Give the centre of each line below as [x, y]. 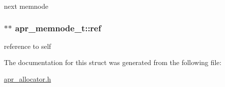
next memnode [26, 6]
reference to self [28, 46]
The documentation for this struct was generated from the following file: [113, 62]
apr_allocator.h [28, 79]
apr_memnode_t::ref [58, 28]
